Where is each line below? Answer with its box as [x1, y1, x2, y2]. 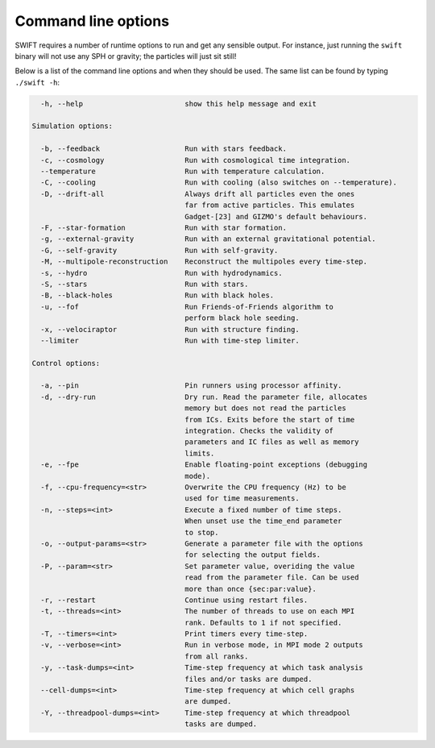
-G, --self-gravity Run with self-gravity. [40, 246, 279, 255]
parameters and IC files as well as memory [184, 438, 359, 447]
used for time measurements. [184, 494, 300, 503]
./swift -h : [14, 77, 60, 87]
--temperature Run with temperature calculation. [40, 167, 325, 177]
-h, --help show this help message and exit [40, 99, 317, 108]
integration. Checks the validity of [184, 426, 334, 435]
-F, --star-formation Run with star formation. [40, 223, 288, 232]
